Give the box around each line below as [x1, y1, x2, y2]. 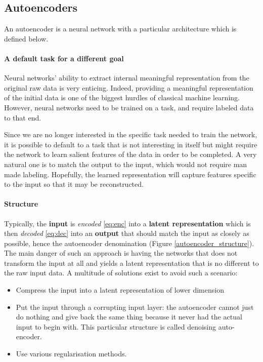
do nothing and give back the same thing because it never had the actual [16, 311, 242, 322]
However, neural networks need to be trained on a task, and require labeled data [4, 102, 254, 112]
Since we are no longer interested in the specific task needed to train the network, [4, 129, 257, 140]
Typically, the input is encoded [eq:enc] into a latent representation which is [4, 218, 251, 228]
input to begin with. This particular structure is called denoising [16, 321, 216, 332]
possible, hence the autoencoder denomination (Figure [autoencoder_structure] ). [4, 237, 254, 248]
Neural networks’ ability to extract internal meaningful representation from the [4, 72, 249, 83]
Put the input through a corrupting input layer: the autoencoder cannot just [16, 301, 254, 312]
